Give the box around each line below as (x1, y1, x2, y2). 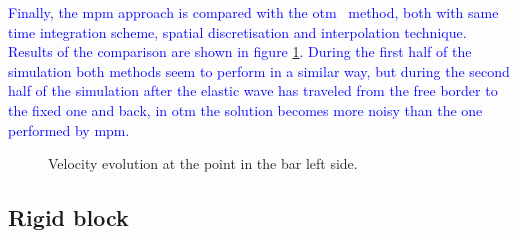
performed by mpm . (8, 119, 130, 140)
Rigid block (8, 202, 129, 233)
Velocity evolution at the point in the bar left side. (48, 153, 358, 174)
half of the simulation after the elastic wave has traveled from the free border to (8, 80, 498, 101)
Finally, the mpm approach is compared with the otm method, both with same (8, 2, 499, 22)
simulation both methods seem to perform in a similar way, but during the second (8, 60, 510, 81)
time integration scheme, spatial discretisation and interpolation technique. (8, 21, 467, 42)
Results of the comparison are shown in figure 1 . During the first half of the (8, 41, 472, 62)
